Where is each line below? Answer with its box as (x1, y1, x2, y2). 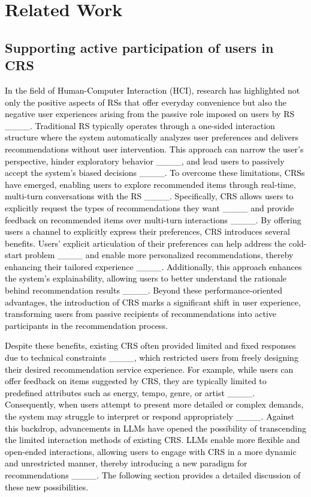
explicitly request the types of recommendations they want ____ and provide (5, 201, 294, 214)
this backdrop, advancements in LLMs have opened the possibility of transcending (5, 421, 307, 434)
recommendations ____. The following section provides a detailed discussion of (5, 468, 301, 481)
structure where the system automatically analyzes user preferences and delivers (5, 131, 298, 143)
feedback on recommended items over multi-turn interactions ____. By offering (5, 213, 301, 226)
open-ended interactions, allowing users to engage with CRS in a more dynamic (5, 445, 297, 457)
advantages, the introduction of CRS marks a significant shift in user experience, (5, 295, 301, 308)
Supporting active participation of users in (5, 38, 274, 56)
